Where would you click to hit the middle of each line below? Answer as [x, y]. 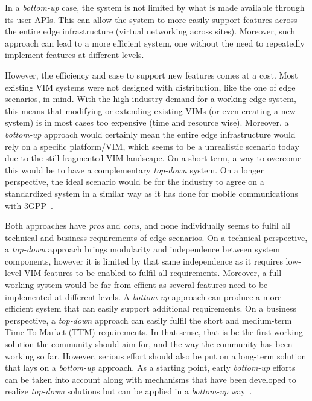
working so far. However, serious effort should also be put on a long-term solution [156, 355]
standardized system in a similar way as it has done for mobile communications [151, 193]
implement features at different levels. [75, 55]
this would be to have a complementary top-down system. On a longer [135, 169]
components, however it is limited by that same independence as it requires [144, 261]
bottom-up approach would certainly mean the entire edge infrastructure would [150, 134]
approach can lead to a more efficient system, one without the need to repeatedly [155, 43]
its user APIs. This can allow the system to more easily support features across [151, 19]
